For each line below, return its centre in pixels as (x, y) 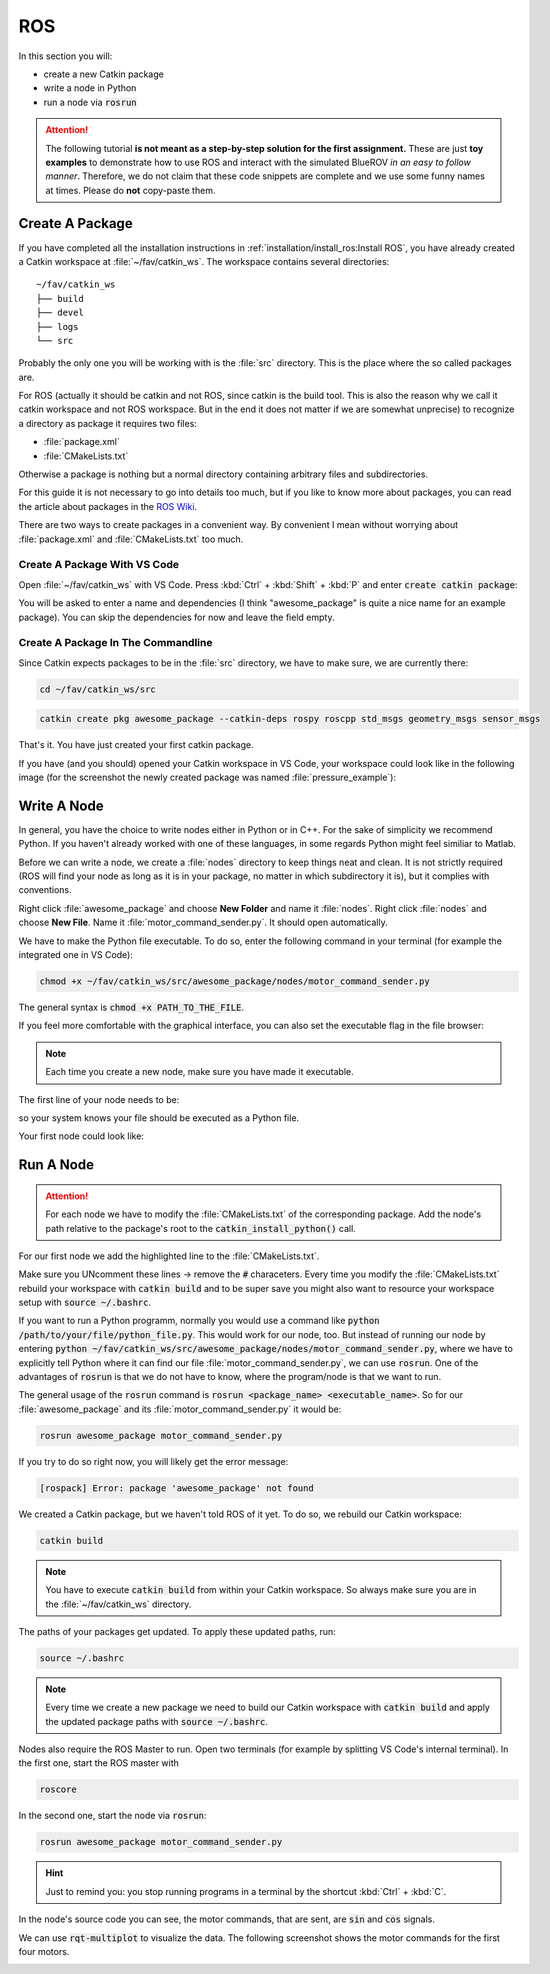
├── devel (60, 313)
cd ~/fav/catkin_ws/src (98, 689)
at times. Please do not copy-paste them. (130, 190)
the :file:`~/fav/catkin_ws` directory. (118, 1604)
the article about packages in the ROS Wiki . (108, 506)
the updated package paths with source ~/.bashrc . (157, 1721)
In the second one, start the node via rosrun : (112, 1816)
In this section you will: (65, 56)
